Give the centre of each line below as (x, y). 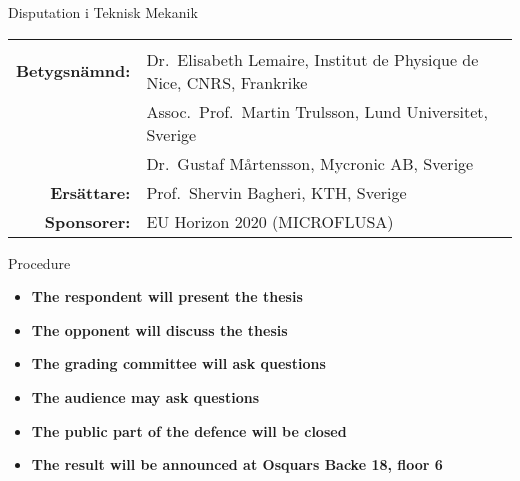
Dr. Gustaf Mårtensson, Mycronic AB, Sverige (310, 163)
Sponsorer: (87, 221)
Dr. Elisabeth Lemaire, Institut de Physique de (312, 59)
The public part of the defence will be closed (189, 430)
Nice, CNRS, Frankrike (227, 82)
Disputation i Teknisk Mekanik (103, 12)
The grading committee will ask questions (178, 363)
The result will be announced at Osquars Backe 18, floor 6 (237, 464)
